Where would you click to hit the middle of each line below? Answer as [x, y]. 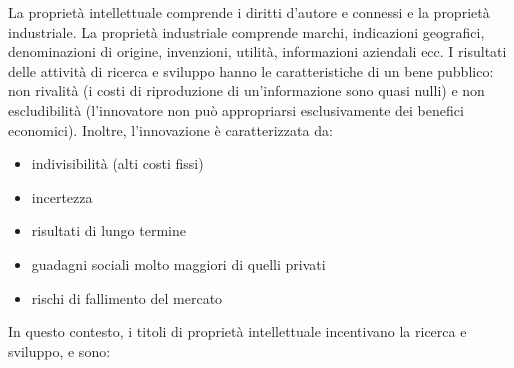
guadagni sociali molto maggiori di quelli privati [178, 263]
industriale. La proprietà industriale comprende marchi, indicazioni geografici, [246, 31]
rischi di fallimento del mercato [127, 297]
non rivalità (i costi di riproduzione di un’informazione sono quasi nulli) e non [246, 90]
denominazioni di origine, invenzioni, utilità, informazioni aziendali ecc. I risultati [257, 51]
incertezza [62, 196]
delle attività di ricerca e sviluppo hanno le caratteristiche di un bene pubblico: [251, 70]
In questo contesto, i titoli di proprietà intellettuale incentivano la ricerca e [237, 331]
